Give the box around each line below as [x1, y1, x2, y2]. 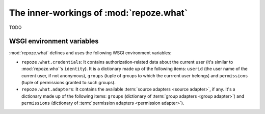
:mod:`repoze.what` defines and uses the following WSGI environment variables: [9, 50, 172, 56]
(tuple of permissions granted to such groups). [21, 80, 116, 86]
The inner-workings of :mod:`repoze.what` [9, 7, 188, 18]
